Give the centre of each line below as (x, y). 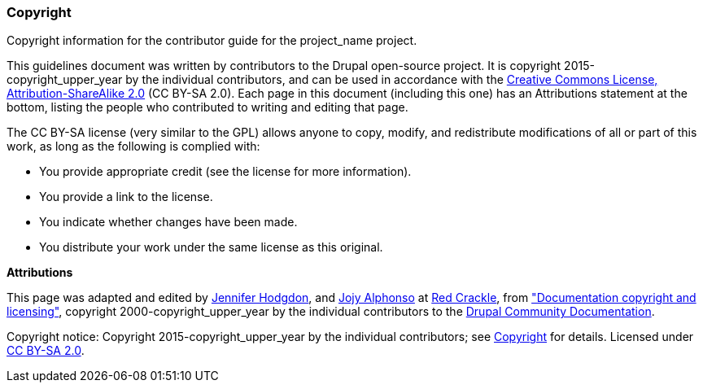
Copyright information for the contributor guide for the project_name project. (212, 41)
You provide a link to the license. (126, 197)
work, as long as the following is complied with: (133, 146)
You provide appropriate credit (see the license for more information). (225, 172)
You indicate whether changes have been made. (168, 222)
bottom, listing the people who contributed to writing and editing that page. (207, 107)
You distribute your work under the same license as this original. (211, 247)
